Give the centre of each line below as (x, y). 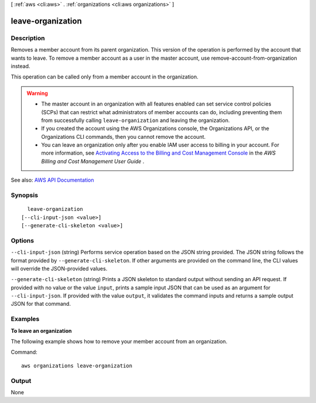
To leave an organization (42, 330)
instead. (20, 66)
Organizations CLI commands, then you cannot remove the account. (123, 136)
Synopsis (24, 195)
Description (28, 38)
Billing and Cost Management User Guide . (93, 161)
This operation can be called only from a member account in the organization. (105, 77)
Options (23, 240)
